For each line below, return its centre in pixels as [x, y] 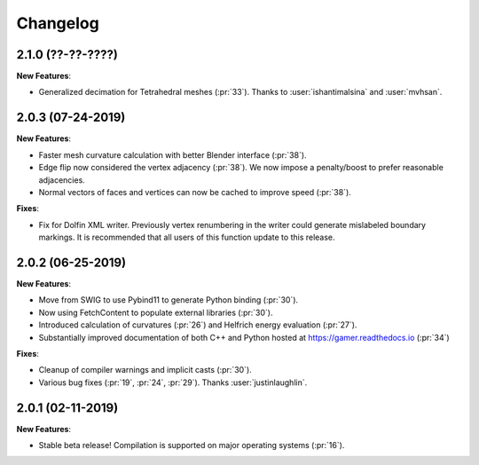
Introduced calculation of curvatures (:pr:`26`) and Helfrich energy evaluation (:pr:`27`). [198, 325]
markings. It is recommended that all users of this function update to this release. [187, 237]
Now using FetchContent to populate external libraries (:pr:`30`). [156, 312]
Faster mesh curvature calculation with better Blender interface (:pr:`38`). [173, 154]
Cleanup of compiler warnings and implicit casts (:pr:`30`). [145, 370]
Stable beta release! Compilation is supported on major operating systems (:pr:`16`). [192, 445]
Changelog [58, 23]
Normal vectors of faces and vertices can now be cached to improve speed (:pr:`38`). [195, 192]
